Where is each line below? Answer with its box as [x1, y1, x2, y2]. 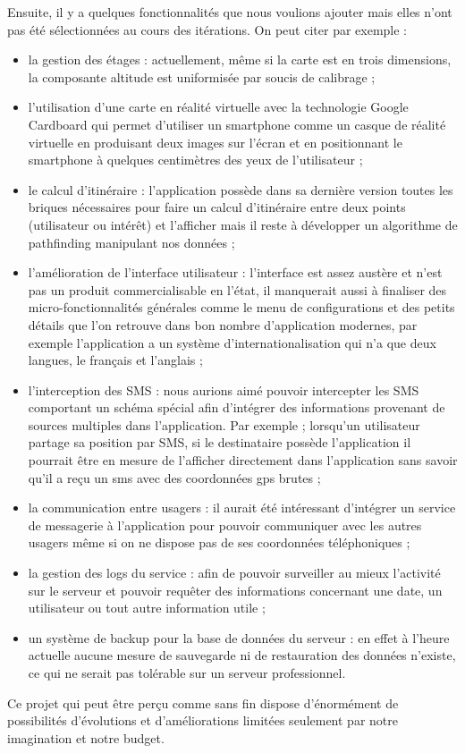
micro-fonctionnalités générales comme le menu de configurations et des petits [28, 298, 455, 317]
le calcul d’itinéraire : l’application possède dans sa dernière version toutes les [28, 180, 453, 199]
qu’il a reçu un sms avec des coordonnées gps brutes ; [28, 468, 321, 486]
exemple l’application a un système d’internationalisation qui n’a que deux [28, 333, 436, 351]
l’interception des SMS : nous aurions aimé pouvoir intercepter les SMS [28, 380, 419, 399]
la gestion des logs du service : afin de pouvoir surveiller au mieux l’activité [28, 563, 441, 582]
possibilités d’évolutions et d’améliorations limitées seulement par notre [7, 711, 398, 730]
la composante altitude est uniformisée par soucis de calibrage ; [28, 67, 376, 86]
